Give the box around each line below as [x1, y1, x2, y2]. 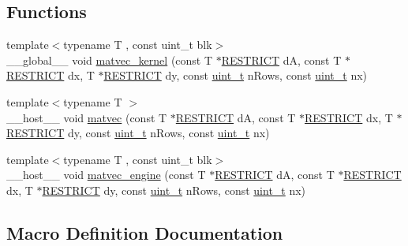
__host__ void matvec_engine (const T [6, 166, 206, 183]
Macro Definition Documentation [6, 220, 283, 244]
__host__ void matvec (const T [6, 109, 167, 125]
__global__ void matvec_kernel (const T [6, 51, 213, 68]
